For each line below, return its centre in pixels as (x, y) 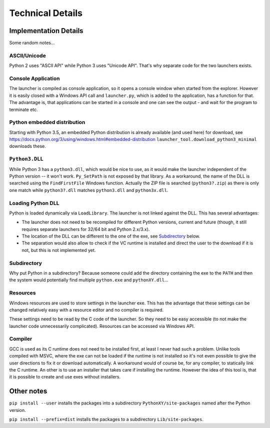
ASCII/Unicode (27, 55)
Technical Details (46, 13)
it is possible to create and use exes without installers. (65, 377)
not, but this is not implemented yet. (59, 250)
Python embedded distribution (47, 122)
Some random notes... (32, 43)
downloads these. (27, 146)
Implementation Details (46, 31)
